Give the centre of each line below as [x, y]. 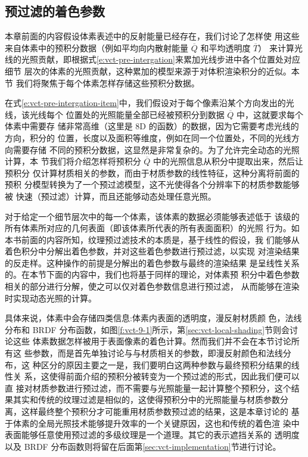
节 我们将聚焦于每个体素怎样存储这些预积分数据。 [102, 83]
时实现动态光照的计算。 [51, 298]
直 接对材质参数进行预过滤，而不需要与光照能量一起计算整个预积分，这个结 [152, 388]
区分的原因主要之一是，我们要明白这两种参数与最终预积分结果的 [166, 364]
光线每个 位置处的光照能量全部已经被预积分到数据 [127, 114]
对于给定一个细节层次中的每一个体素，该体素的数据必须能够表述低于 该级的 [152, 216]
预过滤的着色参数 [55, 11]
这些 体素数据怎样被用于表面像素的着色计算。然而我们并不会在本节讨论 [152, 341]
